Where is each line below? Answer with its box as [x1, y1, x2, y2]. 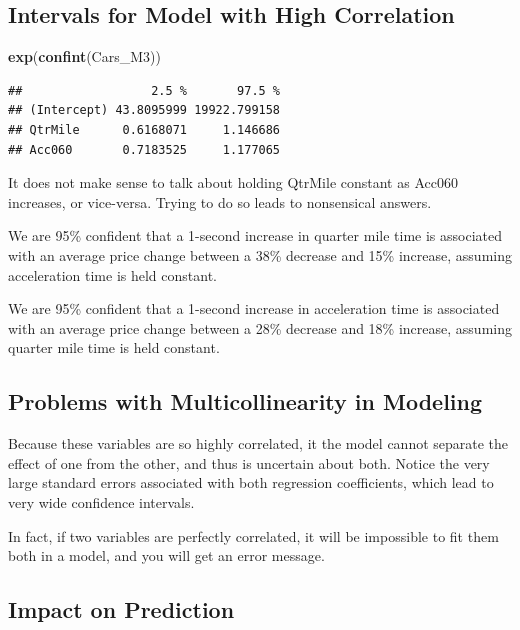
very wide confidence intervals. [8, 491, 195, 512]
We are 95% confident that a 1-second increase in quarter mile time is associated [8, 225, 502, 246]
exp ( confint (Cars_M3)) [8, 46, 161, 67]
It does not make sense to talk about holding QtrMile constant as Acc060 [8, 172, 458, 193]
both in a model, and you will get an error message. [8, 545, 325, 566]
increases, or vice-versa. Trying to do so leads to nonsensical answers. [8, 191, 432, 212]
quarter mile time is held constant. [8, 337, 220, 358]
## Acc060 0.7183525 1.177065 [8, 142, 281, 157]
